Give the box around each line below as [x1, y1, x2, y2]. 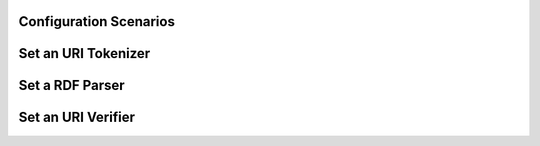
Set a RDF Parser [18, 77, 125, 94]
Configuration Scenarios [18, 13, 175, 30]
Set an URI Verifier [18, 109, 135, 126]
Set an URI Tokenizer [18, 45, 151, 62]
